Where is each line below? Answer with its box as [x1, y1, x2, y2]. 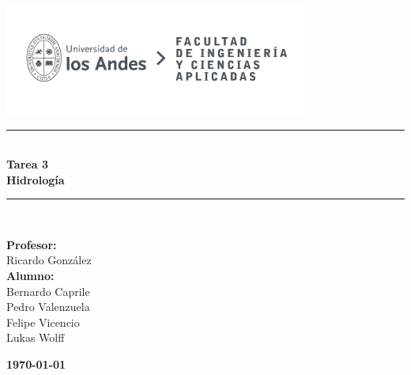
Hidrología [6, 171, 65, 187]
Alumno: [6, 267, 55, 284]
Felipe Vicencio [6, 313, 80, 330]
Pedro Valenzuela [6, 298, 90, 315]
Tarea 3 [6, 156, 48, 172]
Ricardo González [6, 252, 92, 268]
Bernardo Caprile [6, 282, 90, 299]
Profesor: [6, 236, 57, 252]
